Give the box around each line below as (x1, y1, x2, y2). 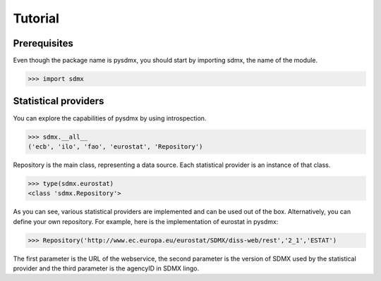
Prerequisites (13, 37, 73, 49)
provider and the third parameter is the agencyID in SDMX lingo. (13, 264, 200, 273)
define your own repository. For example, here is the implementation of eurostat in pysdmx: (13, 217, 279, 225)
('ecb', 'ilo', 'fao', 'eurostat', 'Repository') (28, 142, 203, 151)
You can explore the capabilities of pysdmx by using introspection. (13, 113, 207, 123)
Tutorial (13, 11, 60, 26)
